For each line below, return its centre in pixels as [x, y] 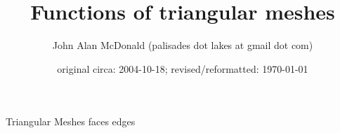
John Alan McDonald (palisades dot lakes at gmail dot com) [183, 45]
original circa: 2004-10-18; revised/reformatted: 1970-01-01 [183, 68]
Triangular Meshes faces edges [71, 121]
